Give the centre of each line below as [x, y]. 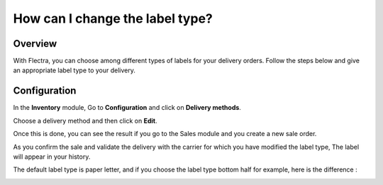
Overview [35, 44]
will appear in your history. [52, 157]
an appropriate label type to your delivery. [74, 70]
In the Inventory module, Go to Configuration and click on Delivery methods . [127, 108]
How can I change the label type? [113, 18]
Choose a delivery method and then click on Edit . [85, 120]
